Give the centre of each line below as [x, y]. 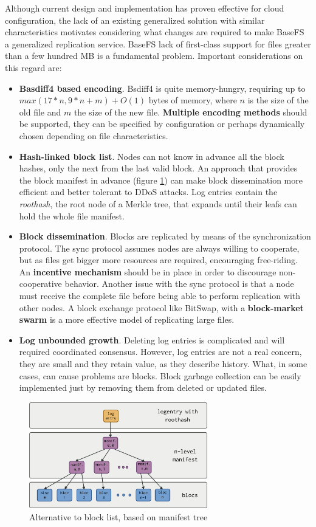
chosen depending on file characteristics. [94, 135]
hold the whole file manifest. [72, 215]
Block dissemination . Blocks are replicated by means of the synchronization [165, 236]
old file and [40, 112]
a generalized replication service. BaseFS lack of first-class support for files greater [158, 43]
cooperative [40, 284]
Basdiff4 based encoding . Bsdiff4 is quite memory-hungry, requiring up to [162, 88]
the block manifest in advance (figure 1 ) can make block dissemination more [161, 180]
